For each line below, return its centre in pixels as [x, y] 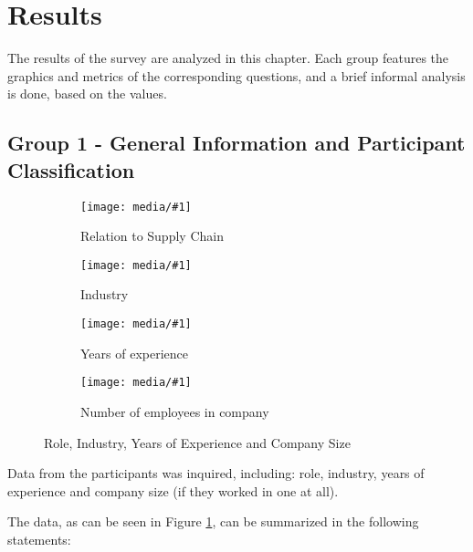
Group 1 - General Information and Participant [236, 143]
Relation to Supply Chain [152, 236]
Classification [71, 169]
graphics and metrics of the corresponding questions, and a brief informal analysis [236, 75]
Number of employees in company [175, 411]
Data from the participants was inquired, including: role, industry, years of [216, 473]
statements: [39, 539]
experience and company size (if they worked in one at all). [173, 490]
